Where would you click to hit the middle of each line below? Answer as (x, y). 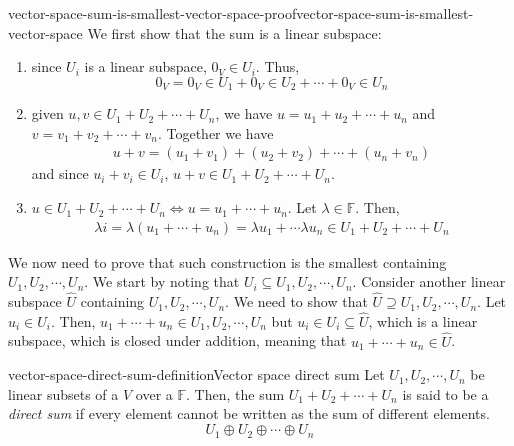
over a (154, 393)
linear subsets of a (63, 393)
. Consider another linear (429, 281)
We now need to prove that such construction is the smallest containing (227, 261)
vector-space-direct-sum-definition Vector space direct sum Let (196, 374)
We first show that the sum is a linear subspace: (234, 32)
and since (60, 173)
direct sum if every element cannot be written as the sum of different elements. (249, 413)
